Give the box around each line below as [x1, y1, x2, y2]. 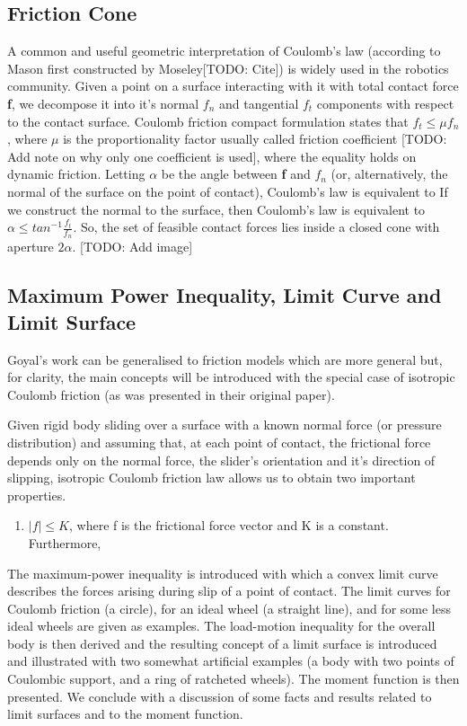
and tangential [219, 93, 299, 112]
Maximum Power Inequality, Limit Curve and [7, 281, 442, 309]
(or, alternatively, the [330, 164, 448, 183]
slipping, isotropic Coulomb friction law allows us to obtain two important [7, 468, 416, 487]
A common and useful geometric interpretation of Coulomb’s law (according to [7, 41, 441, 60]
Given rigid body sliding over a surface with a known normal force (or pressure [7, 415, 442, 434]
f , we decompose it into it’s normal [7, 93, 199, 112]
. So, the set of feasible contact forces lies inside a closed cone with [73, 217, 440, 236]
